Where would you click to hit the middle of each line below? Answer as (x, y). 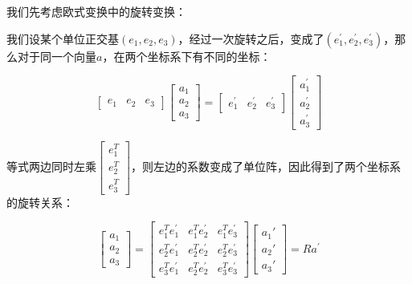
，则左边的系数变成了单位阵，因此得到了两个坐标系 (265, 166)
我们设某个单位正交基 (63, 38)
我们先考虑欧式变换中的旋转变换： (96, 11)
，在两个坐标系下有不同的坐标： (187, 56)
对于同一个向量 (57, 56)
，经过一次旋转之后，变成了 (251, 38)
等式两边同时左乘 (51, 166)
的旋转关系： (40, 202)
